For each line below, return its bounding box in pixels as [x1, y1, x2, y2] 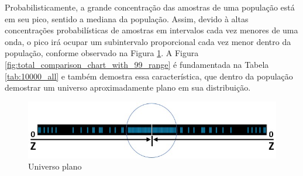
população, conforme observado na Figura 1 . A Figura [5, 47, 199, 59]
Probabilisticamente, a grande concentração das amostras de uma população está [5, 1, 295, 13]
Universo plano [28, 160, 82, 172]
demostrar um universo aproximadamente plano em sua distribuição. [5, 81, 251, 94]
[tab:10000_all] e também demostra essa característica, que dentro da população [5, 70, 293, 82]
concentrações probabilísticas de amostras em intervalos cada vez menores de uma [5, 24, 298, 36]
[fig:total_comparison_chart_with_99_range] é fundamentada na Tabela [5, 58, 269, 70]
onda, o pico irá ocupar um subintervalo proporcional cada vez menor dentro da [5, 35, 291, 47]
